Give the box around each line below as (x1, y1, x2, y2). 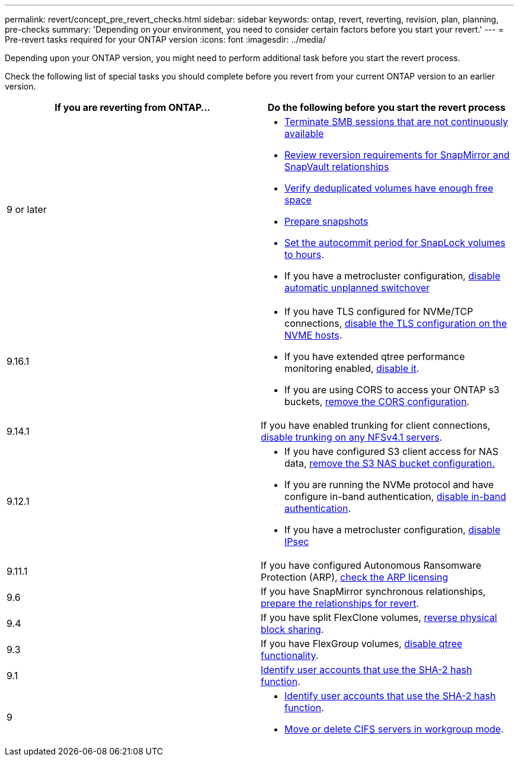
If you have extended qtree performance (284, 351, 465, 362)
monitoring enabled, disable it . (284, 362, 419, 374)
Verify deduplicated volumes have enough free (284, 182, 494, 194)
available (284, 128, 324, 139)
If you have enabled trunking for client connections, (261, 419, 491, 431)
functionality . (261, 649, 319, 661)
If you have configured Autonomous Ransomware (261, 559, 482, 571)
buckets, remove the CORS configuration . (284, 396, 470, 407)
